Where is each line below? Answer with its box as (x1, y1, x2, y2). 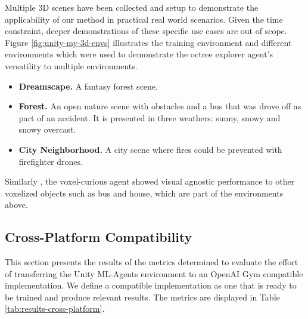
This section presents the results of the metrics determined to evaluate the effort (5, 256, 298, 268)
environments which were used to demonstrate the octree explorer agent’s (5, 48, 273, 60)
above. (5, 198, 28, 211)
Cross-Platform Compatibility (5, 228, 192, 246)
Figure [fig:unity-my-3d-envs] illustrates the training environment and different (5, 36, 292, 48)
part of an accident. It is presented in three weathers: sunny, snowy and (18, 111, 281, 124)
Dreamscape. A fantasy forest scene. (18, 79, 158, 92)
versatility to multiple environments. (5, 59, 138, 72)
